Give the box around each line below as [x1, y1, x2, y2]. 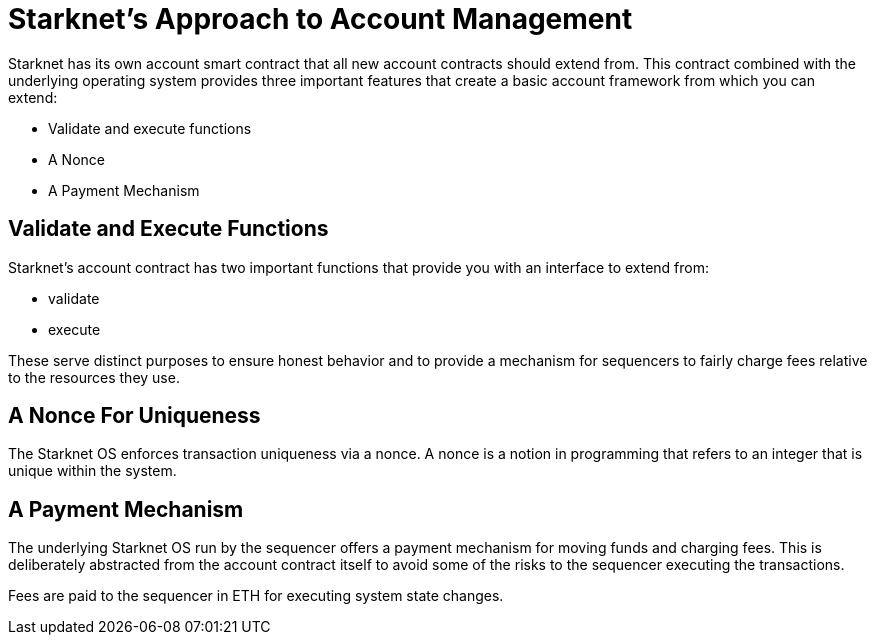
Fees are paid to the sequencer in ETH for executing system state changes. [8, 587, 504, 605]
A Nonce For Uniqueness [8, 403, 261, 429]
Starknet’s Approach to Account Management [8, 2, 633, 36]
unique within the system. [8, 462, 177, 480]
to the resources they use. [8, 368, 180, 386]
